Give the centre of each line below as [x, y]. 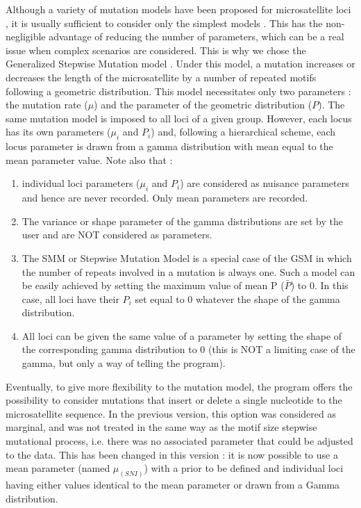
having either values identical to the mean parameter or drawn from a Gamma [173, 485]
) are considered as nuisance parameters [265, 183]
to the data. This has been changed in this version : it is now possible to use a [172, 454]
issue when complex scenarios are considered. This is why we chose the [156, 50]
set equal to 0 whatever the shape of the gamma [237, 298]
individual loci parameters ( [81, 183]
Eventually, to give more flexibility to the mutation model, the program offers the [179, 386]
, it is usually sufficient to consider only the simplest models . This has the [164, 23]
